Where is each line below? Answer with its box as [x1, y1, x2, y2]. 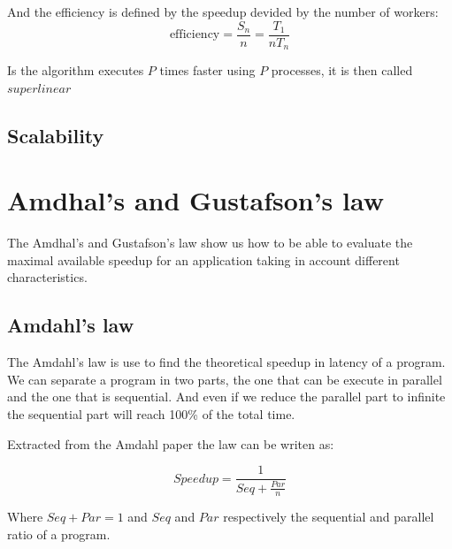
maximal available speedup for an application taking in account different [7, 250, 400, 269]
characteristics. [7, 268, 88, 286]
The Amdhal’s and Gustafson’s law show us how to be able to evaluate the [7, 233, 413, 252]
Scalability [7, 121, 104, 149]
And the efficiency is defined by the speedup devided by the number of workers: [7, 3, 439, 20]
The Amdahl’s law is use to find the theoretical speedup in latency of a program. [7, 353, 446, 371]
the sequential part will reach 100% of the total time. [7, 404, 295, 423]
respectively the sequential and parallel [223, 507, 434, 526]
